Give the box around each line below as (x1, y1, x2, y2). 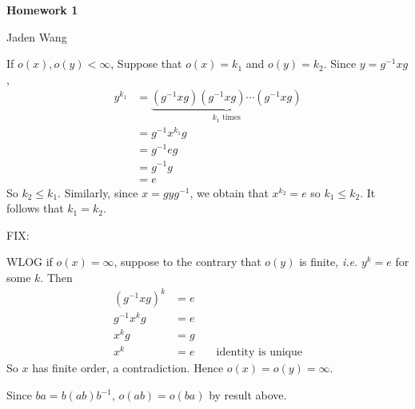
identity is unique (216, 347, 303, 359)
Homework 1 (6, 2, 78, 18)
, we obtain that (190, 184, 269, 201)
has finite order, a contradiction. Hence (32, 359, 224, 376)
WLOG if (6, 253, 53, 270)
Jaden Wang (6, 28, 67, 45)
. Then (40, 268, 73, 285)
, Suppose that (110, 55, 182, 72)
